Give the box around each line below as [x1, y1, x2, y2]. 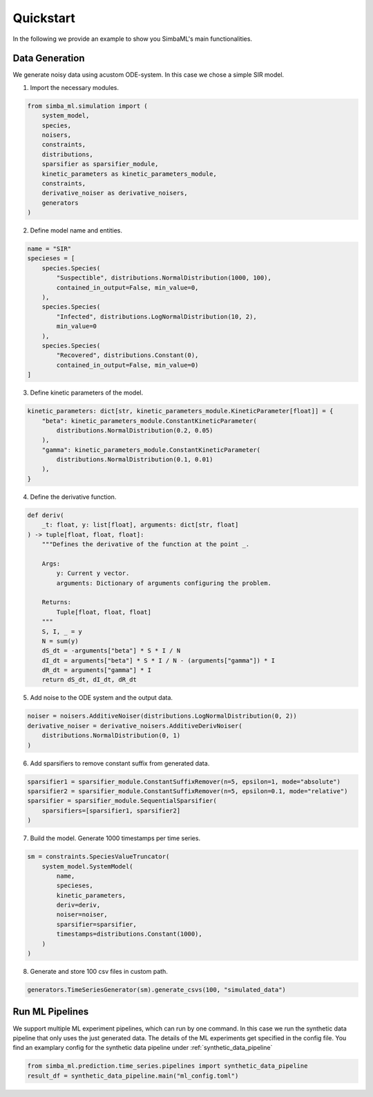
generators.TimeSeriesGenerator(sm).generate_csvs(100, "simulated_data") [27, 986, 287, 993]
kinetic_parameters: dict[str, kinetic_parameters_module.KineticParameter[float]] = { [27, 407, 334, 415]
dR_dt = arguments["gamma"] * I [41, 667, 152, 674]
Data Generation [12, 53, 85, 64]
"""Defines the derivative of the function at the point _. [41, 541, 250, 548]
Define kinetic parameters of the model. [30, 388, 144, 397]
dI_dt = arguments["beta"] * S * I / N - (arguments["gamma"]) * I [41, 656, 276, 664]
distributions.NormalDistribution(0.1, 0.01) [56, 455, 213, 464]
